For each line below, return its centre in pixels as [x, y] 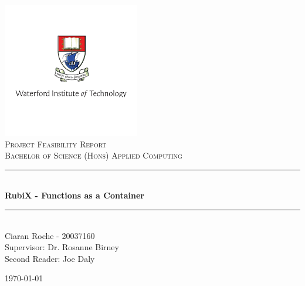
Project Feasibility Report [56, 144]
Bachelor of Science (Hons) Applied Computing [94, 155]
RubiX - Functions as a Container [74, 195]
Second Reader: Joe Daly [50, 258]
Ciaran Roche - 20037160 [50, 235]
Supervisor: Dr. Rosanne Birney [62, 247]
